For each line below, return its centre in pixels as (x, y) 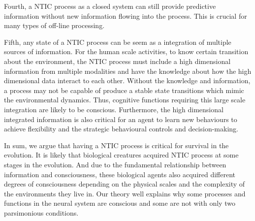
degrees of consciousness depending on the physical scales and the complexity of (125, 184)
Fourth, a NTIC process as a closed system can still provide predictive (110, 6)
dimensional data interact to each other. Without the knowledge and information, (127, 80)
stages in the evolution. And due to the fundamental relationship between (115, 164)
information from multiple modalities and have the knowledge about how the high (128, 71)
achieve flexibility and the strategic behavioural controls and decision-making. (121, 129)
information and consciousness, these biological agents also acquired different (120, 174)
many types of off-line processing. (54, 25)
